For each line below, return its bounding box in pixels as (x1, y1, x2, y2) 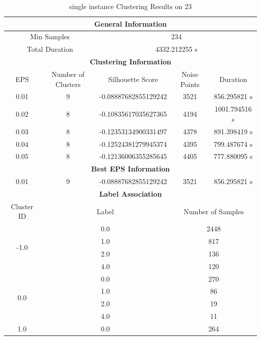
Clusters (55, 78, 81, 89)
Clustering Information (89, 56, 172, 67)
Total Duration (27, 44, 73, 54)
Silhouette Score (108, 73, 158, 84)
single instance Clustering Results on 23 (69, 1, 192, 11)
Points (180, 78, 200, 89)
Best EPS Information (91, 163, 170, 174)
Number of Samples (183, 206, 244, 216)
